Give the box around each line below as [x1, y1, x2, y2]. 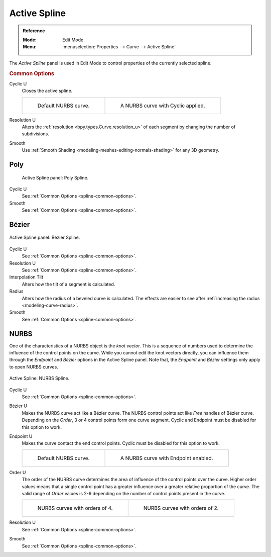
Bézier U [9, 403, 28, 409]
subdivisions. [22, 131, 50, 137]
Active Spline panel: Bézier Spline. [9, 234, 80, 241]
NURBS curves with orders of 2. [143, 505, 219, 512]
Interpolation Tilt [9, 274, 44, 280]
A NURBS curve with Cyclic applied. [120, 102, 205, 109]
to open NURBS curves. [9, 363, 59, 369]
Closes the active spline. [22, 88, 73, 94]
